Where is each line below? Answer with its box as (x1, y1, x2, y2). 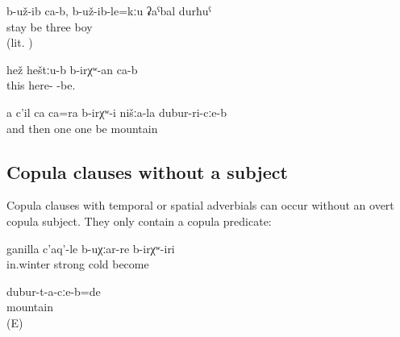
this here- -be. (6, 77, 76, 94)
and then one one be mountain (6, 119, 158, 136)
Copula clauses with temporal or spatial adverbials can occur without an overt (6, 197, 394, 214)
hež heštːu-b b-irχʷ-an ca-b (6, 60, 138, 77)
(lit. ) (6, 34, 33, 51)
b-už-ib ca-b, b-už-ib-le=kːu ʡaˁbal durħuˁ (6, 2, 211, 19)
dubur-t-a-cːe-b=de (6, 282, 101, 299)
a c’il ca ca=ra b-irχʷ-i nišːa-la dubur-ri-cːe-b (6, 103, 227, 120)
